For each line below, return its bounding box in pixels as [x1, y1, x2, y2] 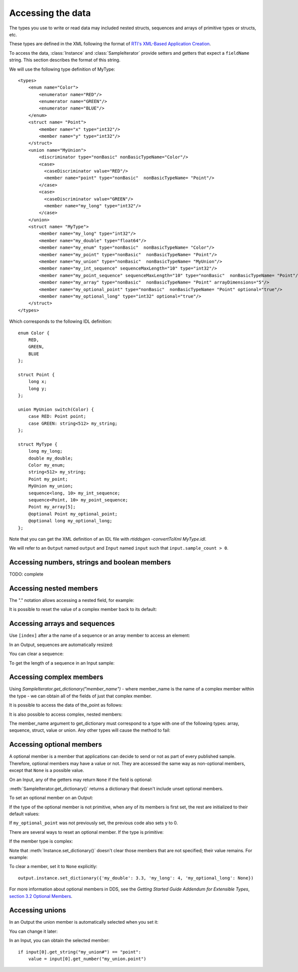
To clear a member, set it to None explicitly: [9, 864, 98, 870]
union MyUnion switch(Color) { [18, 406, 94, 412]
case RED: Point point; [28, 413, 86, 419]
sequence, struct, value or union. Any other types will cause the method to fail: [9, 727, 171, 733]
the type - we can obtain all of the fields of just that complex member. [9, 693, 152, 699]
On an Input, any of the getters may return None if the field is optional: [9, 777, 152, 782]
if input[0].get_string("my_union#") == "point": [18, 949, 142, 955]
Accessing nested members [9, 584, 98, 592]
